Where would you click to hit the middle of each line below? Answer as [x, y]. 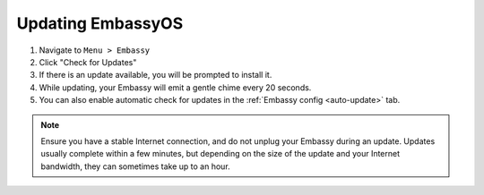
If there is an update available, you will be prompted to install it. [156, 75]
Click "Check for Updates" [88, 62]
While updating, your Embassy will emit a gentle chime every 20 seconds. [175, 87]
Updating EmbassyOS [100, 23]
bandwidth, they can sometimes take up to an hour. [135, 166]
